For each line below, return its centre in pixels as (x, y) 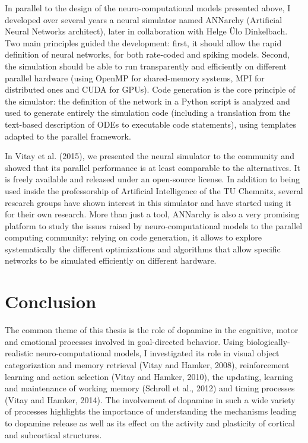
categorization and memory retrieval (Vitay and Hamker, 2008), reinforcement (147, 364)
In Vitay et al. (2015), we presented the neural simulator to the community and (150, 156)
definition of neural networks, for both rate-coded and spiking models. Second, (147, 54)
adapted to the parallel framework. (68, 136)
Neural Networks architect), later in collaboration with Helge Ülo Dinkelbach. (146, 31)
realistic (19, 353)
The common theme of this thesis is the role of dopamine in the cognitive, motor (152, 330)
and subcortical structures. (53, 434)
